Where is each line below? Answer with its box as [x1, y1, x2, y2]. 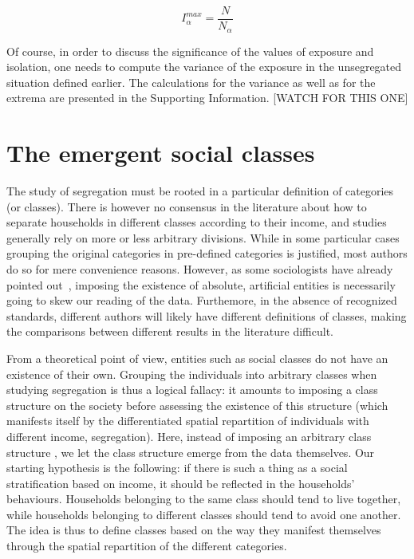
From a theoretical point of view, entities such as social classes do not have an [6, 349, 388, 366]
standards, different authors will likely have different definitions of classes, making [6, 307, 407, 324]
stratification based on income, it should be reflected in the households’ [6, 474, 355, 491]
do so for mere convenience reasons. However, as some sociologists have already [6, 260, 393, 277]
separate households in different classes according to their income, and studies [6, 214, 387, 230]
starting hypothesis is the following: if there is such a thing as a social [6, 459, 348, 476]
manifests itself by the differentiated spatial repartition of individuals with [6, 412, 369, 429]
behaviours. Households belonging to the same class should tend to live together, [6, 490, 401, 507]
